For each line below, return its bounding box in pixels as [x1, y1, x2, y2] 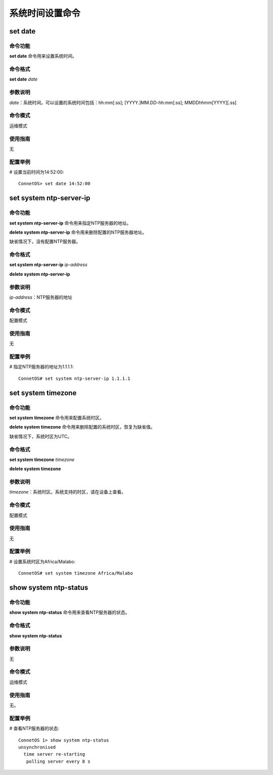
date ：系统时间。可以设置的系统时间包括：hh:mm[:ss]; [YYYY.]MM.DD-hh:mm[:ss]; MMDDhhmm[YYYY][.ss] [9, 99, 237, 105]
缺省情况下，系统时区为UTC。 [9, 433, 72, 439]
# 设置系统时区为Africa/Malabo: [9, 558, 76, 565]
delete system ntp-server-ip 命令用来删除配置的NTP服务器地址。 [9, 229, 147, 235]
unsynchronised [18, 744, 56, 750]
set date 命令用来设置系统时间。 [9, 53, 77, 59]
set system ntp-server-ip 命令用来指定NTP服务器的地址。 [9, 220, 131, 226]
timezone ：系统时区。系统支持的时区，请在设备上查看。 [9, 489, 126, 495]
